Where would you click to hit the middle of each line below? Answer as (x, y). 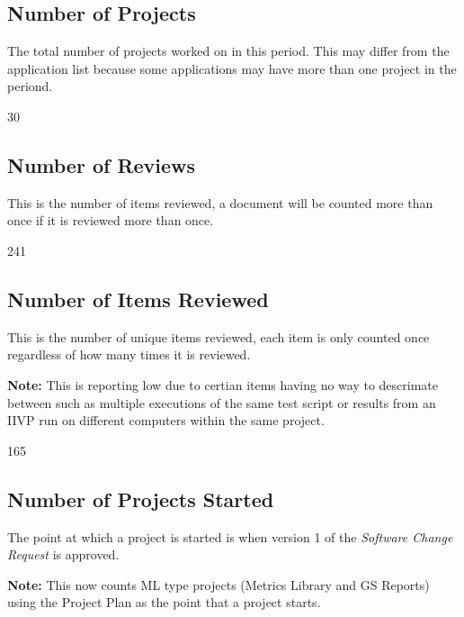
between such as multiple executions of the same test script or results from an (222, 402)
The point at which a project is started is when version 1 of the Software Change (230, 536)
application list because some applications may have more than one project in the (232, 68)
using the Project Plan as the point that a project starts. (164, 602)
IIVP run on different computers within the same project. (166, 420)
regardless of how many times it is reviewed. (129, 354)
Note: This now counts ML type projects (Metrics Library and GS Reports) (219, 584)
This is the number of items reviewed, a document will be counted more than (220, 202)
